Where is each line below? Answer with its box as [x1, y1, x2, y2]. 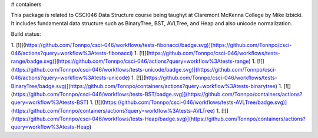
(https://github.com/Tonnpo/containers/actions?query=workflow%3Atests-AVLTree [11, 107, 213, 114]
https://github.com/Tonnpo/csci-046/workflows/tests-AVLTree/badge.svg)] [104, 99, 287, 106]
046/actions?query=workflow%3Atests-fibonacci [11, 49, 131, 56]
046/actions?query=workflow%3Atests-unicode [11, 74, 128, 82]
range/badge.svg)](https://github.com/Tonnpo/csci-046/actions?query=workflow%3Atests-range [11, 58, 249, 65]
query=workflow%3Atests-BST [11, 99, 87, 106]
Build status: [11, 31, 41, 38]
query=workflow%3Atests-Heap [11, 123, 90, 130]
